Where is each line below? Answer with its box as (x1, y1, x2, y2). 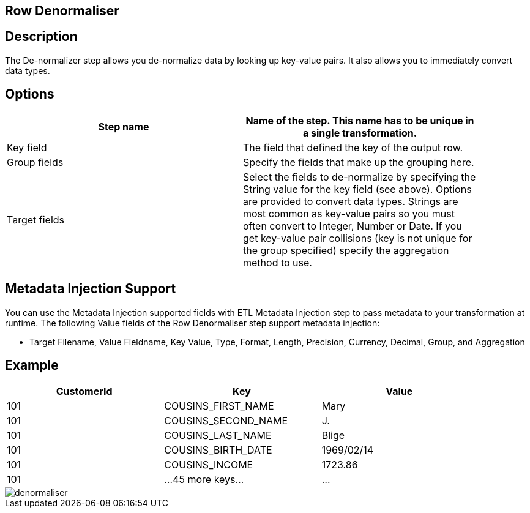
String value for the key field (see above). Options (243, 182, 472, 195)
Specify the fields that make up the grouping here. (243, 155, 474, 168)
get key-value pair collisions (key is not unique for (243, 231, 472, 244)
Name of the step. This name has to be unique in (245, 114, 474, 127)
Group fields (7, 155, 64, 168)
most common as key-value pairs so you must (243, 207, 455, 220)
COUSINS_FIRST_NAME (164, 400, 274, 413)
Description (5, 29, 78, 45)
